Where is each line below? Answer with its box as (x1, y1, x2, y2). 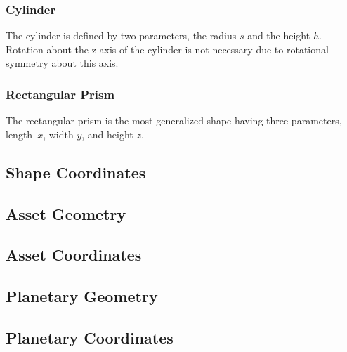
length (6, 126, 33, 141)
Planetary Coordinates (6, 326, 173, 348)
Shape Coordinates (6, 161, 146, 183)
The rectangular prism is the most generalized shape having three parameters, (6, 113, 342, 128)
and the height (247, 28, 310, 43)
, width (43, 126, 74, 141)
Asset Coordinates (6, 244, 142, 266)
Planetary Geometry (6, 285, 158, 307)
